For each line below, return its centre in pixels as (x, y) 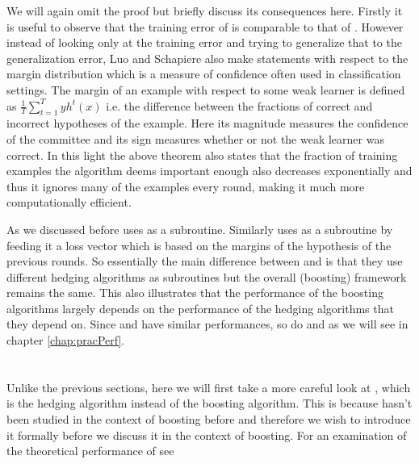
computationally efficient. (69, 202)
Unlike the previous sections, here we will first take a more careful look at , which (209, 387)
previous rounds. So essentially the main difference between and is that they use (205, 261)
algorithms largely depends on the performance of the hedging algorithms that (200, 308)
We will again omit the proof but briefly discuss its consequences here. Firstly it (205, 10)
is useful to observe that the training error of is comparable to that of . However (205, 26)
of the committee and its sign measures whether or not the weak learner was (195, 138)
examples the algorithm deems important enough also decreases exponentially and (209, 171)
